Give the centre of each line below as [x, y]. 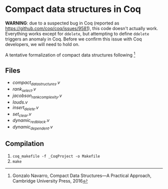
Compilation [24, 144]
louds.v [20, 102]
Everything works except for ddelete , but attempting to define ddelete [77, 33]
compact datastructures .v [36, 83]
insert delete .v [25, 108]
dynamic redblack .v [31, 121]
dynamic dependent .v [32, 127]
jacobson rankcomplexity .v [37, 96]
